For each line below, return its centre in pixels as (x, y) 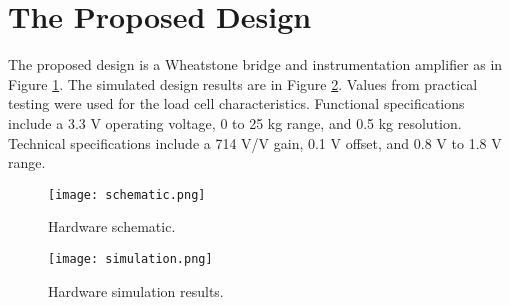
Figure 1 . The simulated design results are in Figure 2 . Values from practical (243, 83)
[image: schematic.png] (127, 194)
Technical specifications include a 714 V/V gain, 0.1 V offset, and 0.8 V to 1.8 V (255, 142)
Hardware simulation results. (136, 290)
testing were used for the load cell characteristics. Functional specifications (236, 103)
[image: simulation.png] (130, 258)
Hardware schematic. (112, 226)
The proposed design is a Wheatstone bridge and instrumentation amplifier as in (255, 64)
